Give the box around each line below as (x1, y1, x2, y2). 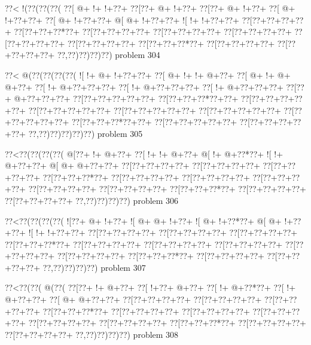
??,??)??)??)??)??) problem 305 (28, 127, 143, 139)
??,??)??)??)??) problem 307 (42, 261, 146, 273)
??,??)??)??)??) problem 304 (57, 48, 160, 61)
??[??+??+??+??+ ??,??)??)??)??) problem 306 (5, 194, 179, 206)
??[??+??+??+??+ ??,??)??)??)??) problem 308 (5, 328, 179, 340)
